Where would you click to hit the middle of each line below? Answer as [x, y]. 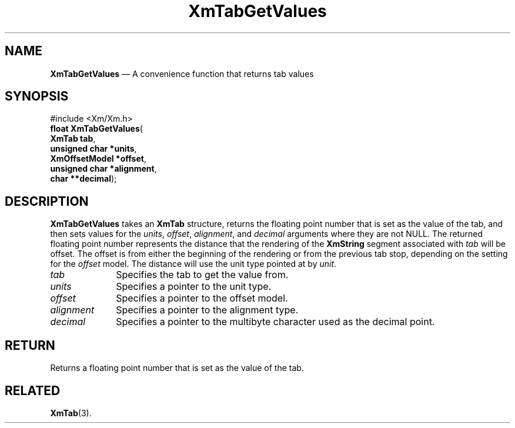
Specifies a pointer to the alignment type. [207, 310]
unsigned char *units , [93, 149]
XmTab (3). [71, 413]
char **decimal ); [83, 179]
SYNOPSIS [37, 96]
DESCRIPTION [47, 201]
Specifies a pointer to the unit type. [194, 287]
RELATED [33, 390]
